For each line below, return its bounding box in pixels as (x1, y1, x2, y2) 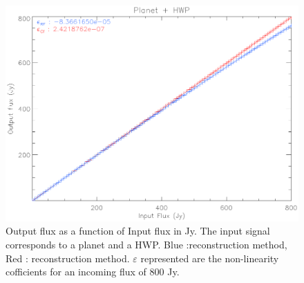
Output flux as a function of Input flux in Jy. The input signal (6, 223, 270, 238)
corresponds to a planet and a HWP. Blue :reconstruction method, (6, 237, 287, 251)
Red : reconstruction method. (6, 250, 130, 265)
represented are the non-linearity (140, 250, 279, 265)
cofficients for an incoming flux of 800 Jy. (6, 264, 180, 279)
